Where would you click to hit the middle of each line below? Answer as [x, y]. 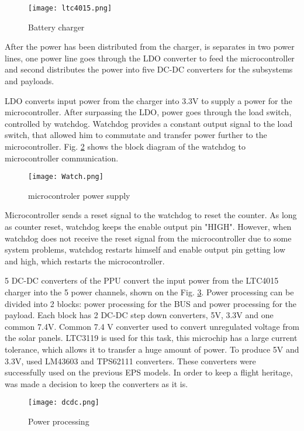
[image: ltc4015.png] [70, 8]
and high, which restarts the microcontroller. [85, 261]
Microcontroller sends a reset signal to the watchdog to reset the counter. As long [151, 215]
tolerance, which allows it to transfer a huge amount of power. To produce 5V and [152, 349]
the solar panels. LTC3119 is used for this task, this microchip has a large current [151, 338]
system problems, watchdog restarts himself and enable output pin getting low [145, 249]
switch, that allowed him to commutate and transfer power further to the [136, 135]
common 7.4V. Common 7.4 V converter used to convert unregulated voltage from [152, 326]
